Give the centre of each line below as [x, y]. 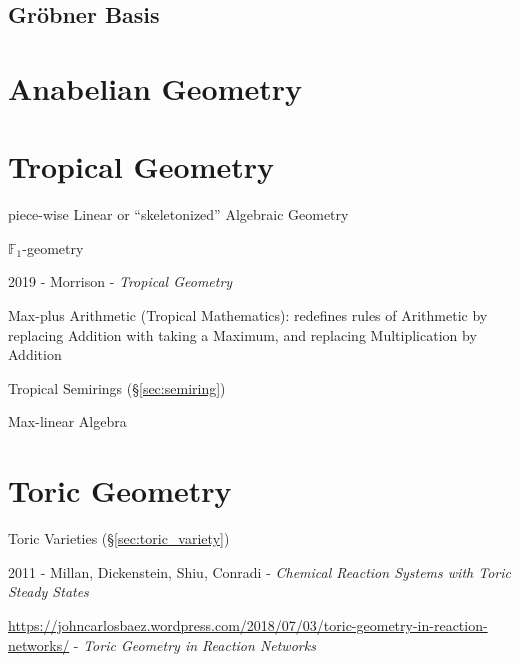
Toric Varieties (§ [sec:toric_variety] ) [119, 538]
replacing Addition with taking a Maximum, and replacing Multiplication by [242, 334]
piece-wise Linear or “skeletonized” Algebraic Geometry [178, 214]
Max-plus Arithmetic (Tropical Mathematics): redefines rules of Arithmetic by [248, 315]
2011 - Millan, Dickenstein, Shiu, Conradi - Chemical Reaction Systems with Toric [259, 571]
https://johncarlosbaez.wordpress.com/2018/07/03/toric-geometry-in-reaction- [248, 624]
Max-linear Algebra [67, 421]
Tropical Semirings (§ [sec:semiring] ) [117, 387]
